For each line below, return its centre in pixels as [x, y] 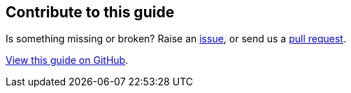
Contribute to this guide [90, 12]
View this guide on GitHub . [67, 60]
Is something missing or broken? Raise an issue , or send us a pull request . [176, 39]
